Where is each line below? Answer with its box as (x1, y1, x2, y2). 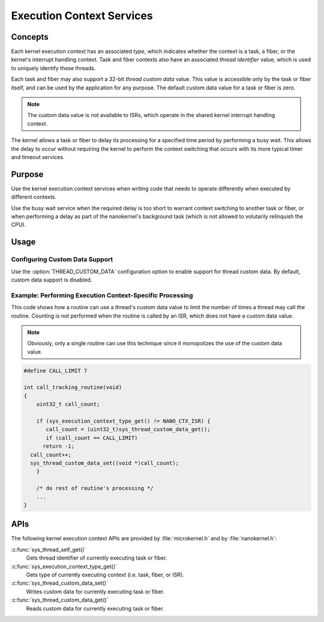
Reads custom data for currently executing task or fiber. (26, 605, 164, 612)
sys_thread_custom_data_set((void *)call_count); (30, 459, 179, 466)
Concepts (11, 32, 49, 42)
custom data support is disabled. (11, 276, 92, 283)
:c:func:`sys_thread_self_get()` (11, 546, 86, 553)
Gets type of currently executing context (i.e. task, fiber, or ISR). (26, 571, 184, 578)
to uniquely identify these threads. (11, 64, 96, 71)
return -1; (43, 443, 75, 450)
